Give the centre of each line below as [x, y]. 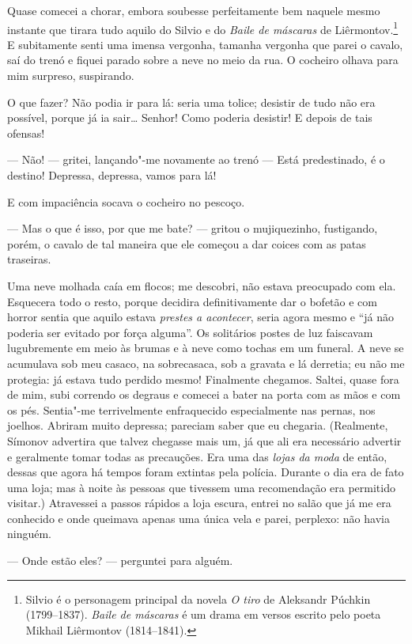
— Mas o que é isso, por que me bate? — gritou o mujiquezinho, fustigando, [193, 228]
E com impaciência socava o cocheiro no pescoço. [126, 201]
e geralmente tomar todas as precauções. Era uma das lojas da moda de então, [197, 456]
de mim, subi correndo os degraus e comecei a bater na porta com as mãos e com [204, 394]
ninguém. [30, 534]
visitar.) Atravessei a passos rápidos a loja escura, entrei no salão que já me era [199, 503]
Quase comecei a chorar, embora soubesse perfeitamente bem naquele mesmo [194, 10]
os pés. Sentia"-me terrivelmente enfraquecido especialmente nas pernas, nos [191, 409]
